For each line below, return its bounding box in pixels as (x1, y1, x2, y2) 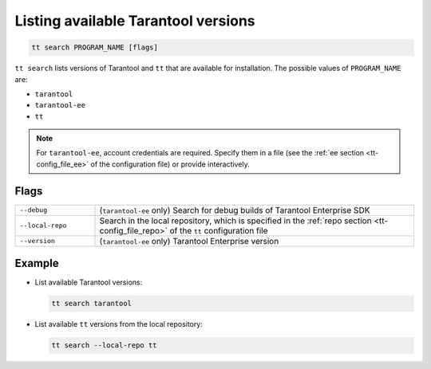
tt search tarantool (51, 299, 132, 308)
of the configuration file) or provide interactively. (90, 159, 251, 169)
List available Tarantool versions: (34, 277, 143, 287)
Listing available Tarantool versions (14, 12, 255, 29)
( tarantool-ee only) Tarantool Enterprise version (99, 235, 279, 246)
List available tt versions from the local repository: (34, 320, 203, 329)
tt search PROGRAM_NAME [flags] (31, 43, 159, 52)
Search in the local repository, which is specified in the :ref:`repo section (99, 215, 372, 226)
